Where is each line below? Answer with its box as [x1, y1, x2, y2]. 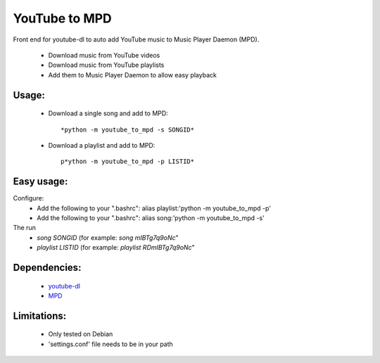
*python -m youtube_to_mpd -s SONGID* [61, 125, 195, 134]
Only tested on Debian [48, 330, 113, 338]
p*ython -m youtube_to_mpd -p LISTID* [61, 158, 195, 165]
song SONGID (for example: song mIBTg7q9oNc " [37, 233, 179, 242]
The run [13, 224, 37, 232]
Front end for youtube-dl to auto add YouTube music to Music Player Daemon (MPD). [13, 35, 260, 44]
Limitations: [13, 310, 67, 321]
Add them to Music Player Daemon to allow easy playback [48, 70, 217, 79]
